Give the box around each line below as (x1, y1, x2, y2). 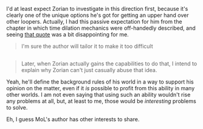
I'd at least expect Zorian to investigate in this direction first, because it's (6, 5, 188, 12)
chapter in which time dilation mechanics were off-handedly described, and (6, 24, 196, 31)
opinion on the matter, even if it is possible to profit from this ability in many (6, 85, 195, 92)
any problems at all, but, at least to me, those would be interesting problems (6, 98, 196, 105)
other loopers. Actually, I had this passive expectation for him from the (6, 18, 182, 25)
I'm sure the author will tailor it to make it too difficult (21, 42, 153, 50)
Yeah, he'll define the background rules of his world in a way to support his (6, 78, 194, 85)
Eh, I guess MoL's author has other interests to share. (6, 116, 140, 123)
